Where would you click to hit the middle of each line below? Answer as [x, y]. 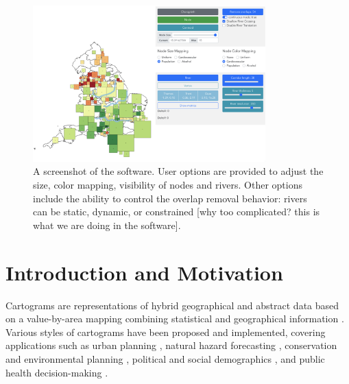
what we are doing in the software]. [107, 225]
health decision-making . [57, 372]
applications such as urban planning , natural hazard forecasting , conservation [171, 345]
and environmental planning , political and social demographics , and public [165, 358]
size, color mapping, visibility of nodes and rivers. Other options [168, 185]
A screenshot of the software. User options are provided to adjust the [178, 171]
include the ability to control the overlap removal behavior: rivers [170, 198]
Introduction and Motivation [144, 272]
